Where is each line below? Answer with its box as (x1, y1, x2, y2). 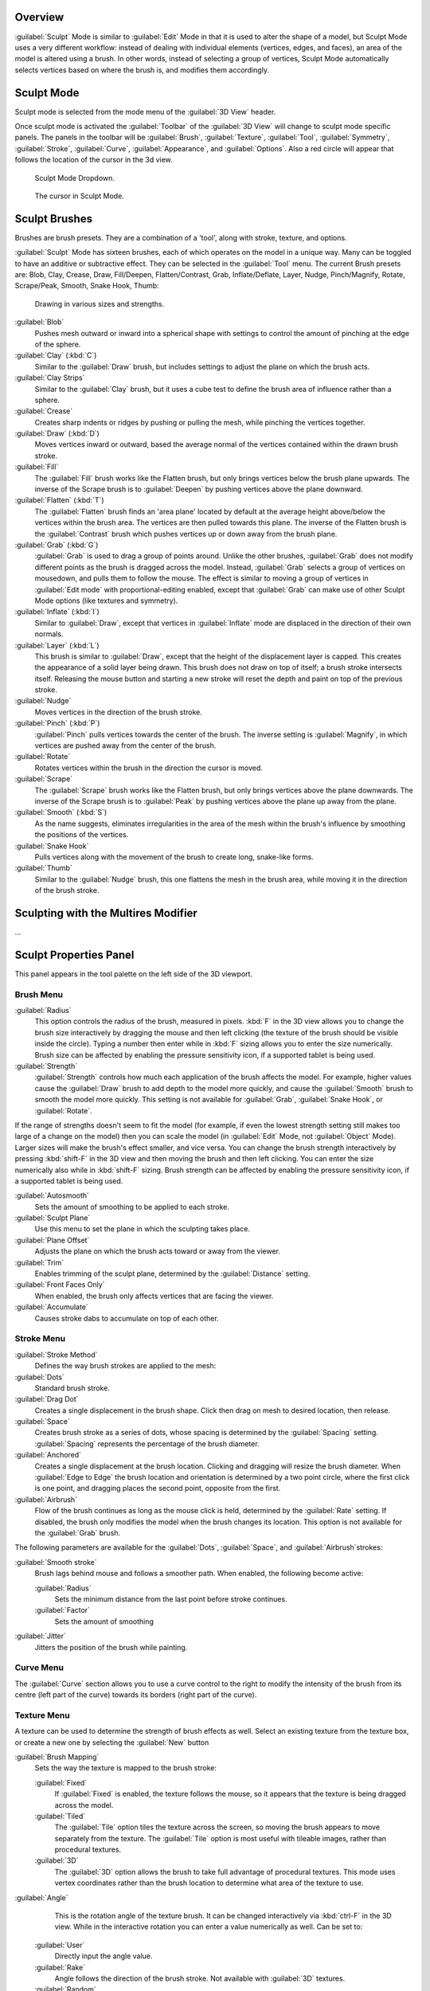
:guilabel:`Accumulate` (14, 1302, 89, 1312)
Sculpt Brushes (14, 212, 93, 225)
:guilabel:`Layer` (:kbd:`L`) (14, 640, 100, 650)
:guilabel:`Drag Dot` (14, 1394, 79, 1404)
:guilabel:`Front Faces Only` (14, 1280, 105, 1289)
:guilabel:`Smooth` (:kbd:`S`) (14, 808, 107, 817)
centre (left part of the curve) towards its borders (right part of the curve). (14, 1690, 257, 1700)
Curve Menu (14, 1662, 64, 1673)
